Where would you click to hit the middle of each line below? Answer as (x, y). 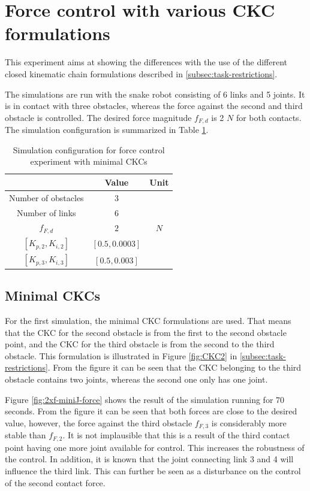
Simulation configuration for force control (89, 149)
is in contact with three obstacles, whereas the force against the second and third (154, 106)
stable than (25, 435)
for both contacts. (269, 117)
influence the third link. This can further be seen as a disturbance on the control (153, 470)
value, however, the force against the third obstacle (99, 422)
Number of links (46, 212)
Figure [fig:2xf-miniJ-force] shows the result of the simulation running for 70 (145, 399)
